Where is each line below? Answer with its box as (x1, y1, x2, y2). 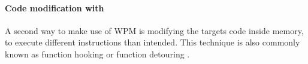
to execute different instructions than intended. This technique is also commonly (5, 36, 300, 48)
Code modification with (5, 1, 104, 14)
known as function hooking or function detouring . (5, 47, 190, 60)
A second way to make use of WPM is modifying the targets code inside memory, (5, 24, 304, 36)
